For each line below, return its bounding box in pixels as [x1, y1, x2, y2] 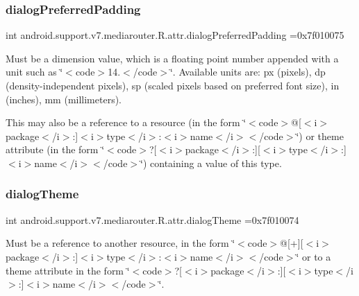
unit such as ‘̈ [6, 64, 63, 79]
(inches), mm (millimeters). [6, 92, 122, 106]
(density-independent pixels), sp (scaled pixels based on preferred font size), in [6, 78, 340, 92]
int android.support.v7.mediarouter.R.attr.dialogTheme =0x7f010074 [6, 212, 299, 227]
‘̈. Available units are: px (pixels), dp [169, 64, 326, 79]
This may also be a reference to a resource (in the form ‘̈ [6, 115, 247, 130]
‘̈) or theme [296, 128, 344, 143]
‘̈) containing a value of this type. [140, 155, 282, 170]
